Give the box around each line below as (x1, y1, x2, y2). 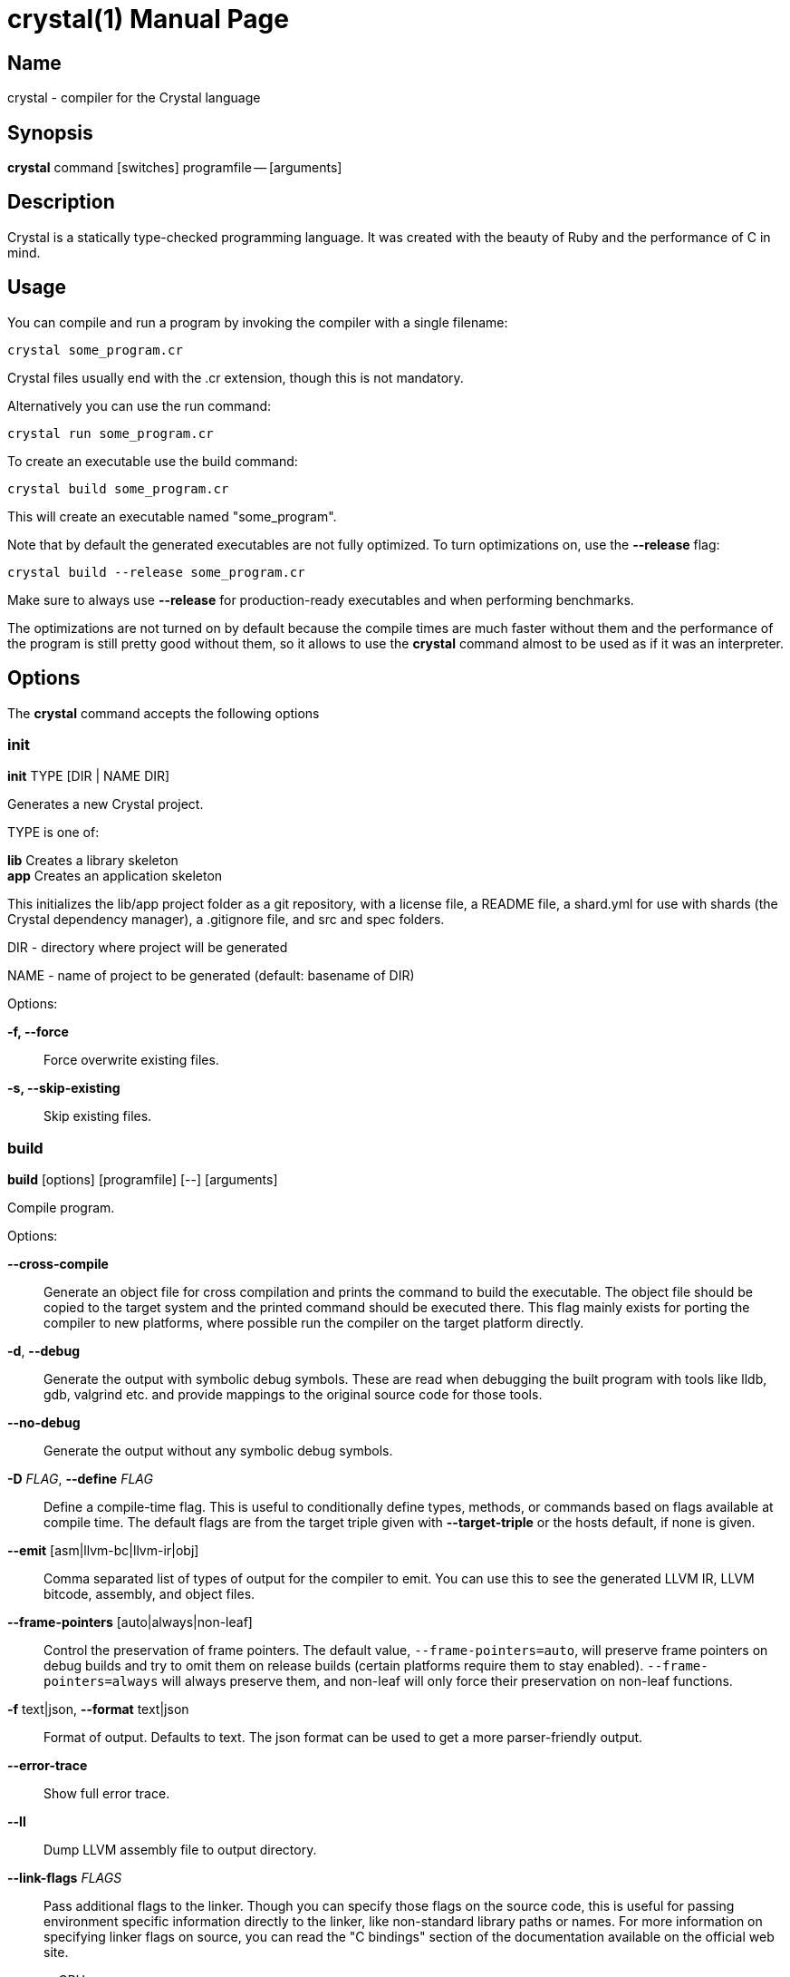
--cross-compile (7, 1256, 109, 1272)
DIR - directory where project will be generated (7, 940, 288, 956)
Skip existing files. (43, 1108, 152, 1125)
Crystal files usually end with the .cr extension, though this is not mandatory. (7, 369, 464, 385)
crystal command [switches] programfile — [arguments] (7, 160, 342, 176)
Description (7, 190, 115, 214)
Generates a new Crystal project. (7, 796, 204, 813)
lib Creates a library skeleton (7, 852, 178, 869)
